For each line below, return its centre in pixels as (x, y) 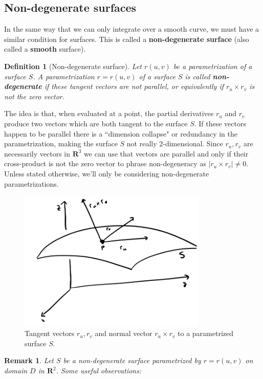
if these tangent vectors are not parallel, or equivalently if (134, 86)
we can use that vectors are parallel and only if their (166, 153)
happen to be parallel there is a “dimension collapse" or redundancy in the (121, 133)
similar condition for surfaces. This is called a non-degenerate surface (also (127, 39)
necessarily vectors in (37, 153)
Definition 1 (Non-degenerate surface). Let (73, 66)
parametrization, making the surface (61, 143)
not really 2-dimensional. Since (175, 143)
